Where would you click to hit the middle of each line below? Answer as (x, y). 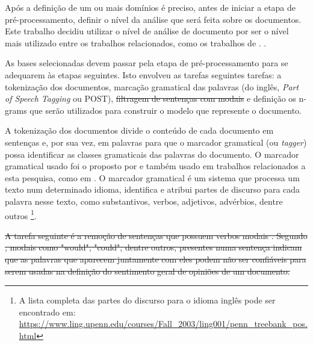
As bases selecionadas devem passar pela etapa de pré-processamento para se (147, 63)
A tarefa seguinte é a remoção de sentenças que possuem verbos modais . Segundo (156, 235)
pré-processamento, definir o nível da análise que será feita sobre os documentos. (153, 19)
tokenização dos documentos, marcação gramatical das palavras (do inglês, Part (152, 86)
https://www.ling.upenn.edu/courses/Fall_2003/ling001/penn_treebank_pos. (163, 324)
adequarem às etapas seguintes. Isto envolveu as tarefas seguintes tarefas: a (143, 74)
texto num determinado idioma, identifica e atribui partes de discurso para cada (153, 189)
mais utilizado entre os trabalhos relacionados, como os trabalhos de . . (136, 42)
